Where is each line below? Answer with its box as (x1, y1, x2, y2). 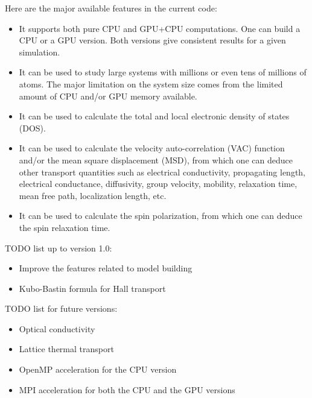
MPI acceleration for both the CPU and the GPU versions (19, 383, 235, 396)
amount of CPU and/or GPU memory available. (19, 89, 197, 102)
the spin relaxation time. (19, 221, 110, 233)
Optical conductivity (19, 322, 95, 335)
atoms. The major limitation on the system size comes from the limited (19, 77, 283, 90)
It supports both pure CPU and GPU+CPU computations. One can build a (19, 22, 301, 34)
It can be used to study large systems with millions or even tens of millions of (19, 66, 307, 78)
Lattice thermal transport (19, 343, 114, 355)
